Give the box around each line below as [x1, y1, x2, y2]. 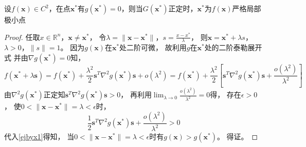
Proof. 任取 [4, 31, 40, 42]
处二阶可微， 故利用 [119, 42, 187, 53]
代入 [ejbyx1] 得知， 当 [4, 131, 75, 142]
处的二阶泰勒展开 [204, 42, 262, 53]
